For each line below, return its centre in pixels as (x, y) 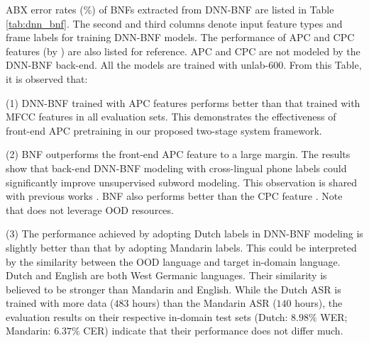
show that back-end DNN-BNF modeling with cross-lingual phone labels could (176, 168)
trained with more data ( (60, 303)
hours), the (319, 303)
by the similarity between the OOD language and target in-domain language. (173, 261)
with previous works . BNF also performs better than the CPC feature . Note (174, 196)
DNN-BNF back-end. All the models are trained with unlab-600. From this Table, (184, 65)
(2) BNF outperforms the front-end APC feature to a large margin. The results (178, 154)
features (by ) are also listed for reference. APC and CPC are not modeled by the (183, 51)
